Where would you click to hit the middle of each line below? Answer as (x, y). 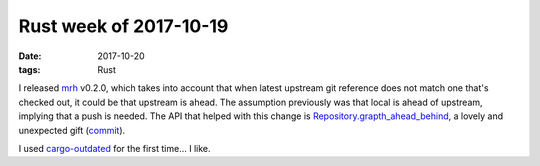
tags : (29, 69)
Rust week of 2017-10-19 (123, 26)
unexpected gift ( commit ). (72, 130)
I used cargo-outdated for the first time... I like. (114, 148)
